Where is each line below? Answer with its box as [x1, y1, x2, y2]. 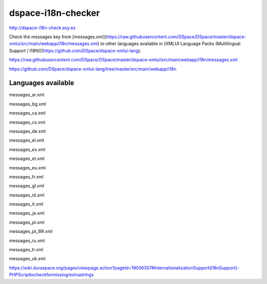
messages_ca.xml [9, 110, 45, 116]
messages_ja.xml [9, 210, 44, 216]
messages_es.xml [9, 146, 45, 152]
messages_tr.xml [9, 247, 44, 253]
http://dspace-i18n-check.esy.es [9, 25, 76, 31]
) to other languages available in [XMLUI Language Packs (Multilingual [97, 41, 241, 47]
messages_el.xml [9, 137, 44, 143]
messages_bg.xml [9, 101, 46, 107]
